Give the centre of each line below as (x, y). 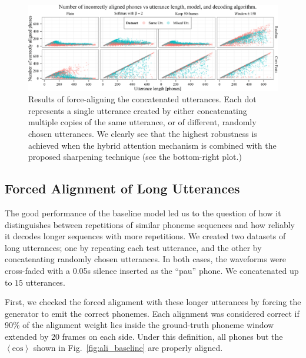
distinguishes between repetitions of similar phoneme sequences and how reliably (150, 224)
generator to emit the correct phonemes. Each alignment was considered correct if (152, 313)
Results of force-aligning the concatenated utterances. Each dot (142, 99)
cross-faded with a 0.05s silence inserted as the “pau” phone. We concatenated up (152, 270)
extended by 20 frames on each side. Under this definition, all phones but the (144, 336)
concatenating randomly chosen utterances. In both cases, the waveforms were (146, 259)
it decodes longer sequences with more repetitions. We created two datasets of (145, 236)
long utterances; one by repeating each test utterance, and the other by (133, 247)
